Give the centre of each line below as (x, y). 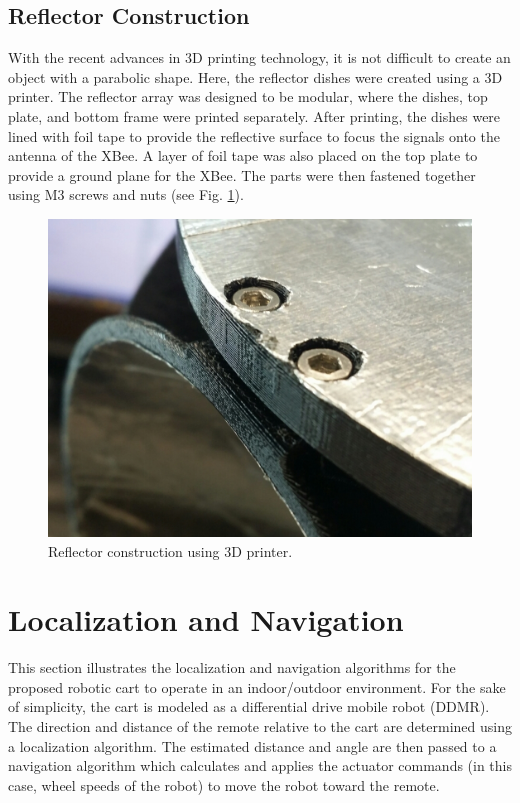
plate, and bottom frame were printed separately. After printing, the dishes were (254, 115)
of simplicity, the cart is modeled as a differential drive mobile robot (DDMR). (249, 706)
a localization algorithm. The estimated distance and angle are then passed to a (252, 745)
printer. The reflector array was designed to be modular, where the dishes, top (248, 96)
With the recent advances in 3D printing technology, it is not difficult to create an (259, 57)
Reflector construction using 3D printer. (170, 550)
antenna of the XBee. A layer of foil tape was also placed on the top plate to (243, 155)
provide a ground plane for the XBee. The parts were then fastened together (242, 174)
